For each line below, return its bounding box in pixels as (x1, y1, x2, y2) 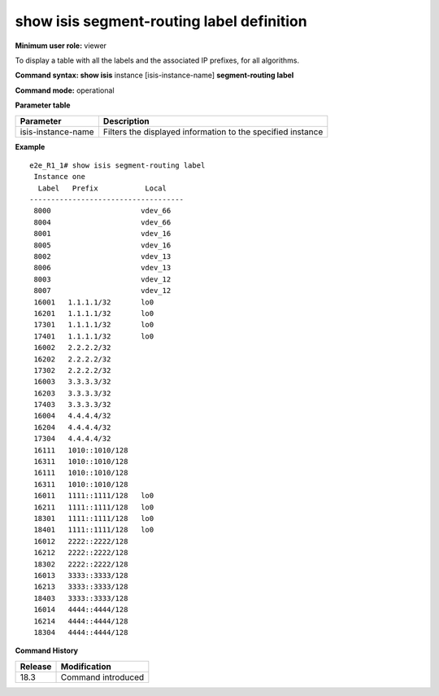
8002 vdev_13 (33, 252, 172, 261)
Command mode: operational (15, 85, 115, 95)
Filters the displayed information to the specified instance (102, 126, 324, 138)
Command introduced (60, 672, 145, 683)
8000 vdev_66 (33, 206, 172, 216)
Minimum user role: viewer (15, 41, 107, 50)
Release (20, 660, 52, 672)
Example (15, 142, 46, 151)
